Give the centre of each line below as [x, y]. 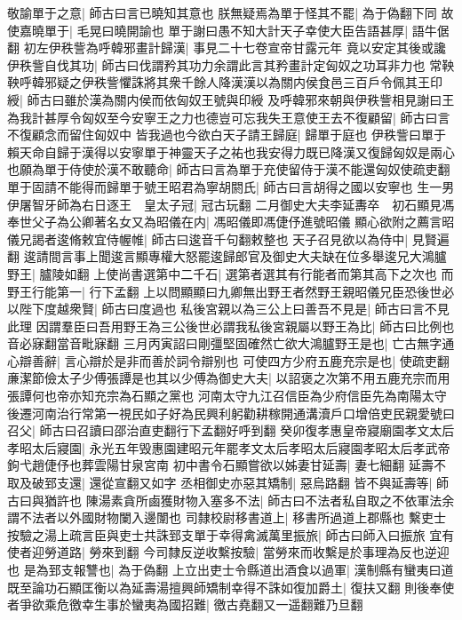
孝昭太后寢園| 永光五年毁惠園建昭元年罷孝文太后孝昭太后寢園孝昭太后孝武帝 [229, 447]
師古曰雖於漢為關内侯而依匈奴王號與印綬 [145, 99]
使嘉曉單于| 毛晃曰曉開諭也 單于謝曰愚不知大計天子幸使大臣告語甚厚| [208, 30]
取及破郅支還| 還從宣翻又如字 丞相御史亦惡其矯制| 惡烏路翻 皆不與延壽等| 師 [228, 483]
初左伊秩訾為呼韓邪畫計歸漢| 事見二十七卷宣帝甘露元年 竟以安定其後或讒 [235, 48]
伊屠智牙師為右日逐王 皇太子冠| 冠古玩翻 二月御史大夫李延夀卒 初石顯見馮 [231, 204]
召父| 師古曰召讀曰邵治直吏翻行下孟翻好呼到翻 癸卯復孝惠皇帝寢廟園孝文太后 [231, 430]
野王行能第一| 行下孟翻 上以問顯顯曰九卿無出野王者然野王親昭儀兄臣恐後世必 [231, 291]
